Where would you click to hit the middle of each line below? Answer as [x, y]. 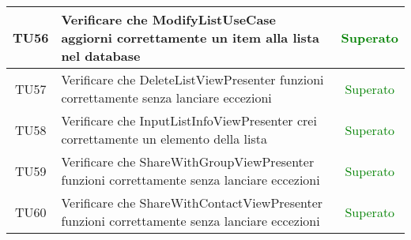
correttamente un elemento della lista [164, 139]
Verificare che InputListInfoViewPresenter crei [189, 120]
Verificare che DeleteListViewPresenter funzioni [192, 79]
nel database [101, 56]
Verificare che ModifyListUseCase [169, 19]
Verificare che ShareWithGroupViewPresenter [188, 161]
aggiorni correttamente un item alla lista [190, 37]
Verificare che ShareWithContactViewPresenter [192, 202]
